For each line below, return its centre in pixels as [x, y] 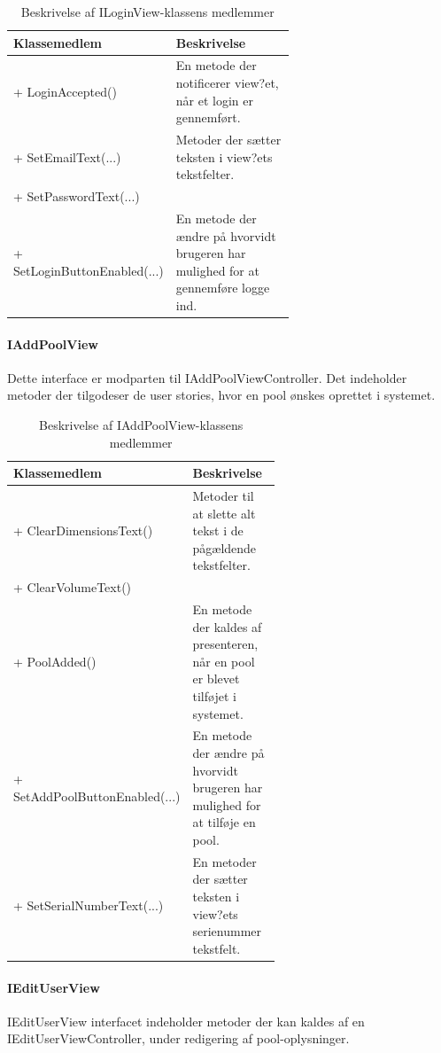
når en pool [224, 661]
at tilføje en [224, 822]
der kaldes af [227, 626]
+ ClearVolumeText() [73, 587]
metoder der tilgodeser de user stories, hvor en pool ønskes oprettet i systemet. [221, 395]
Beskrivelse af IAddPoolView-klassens [141, 424]
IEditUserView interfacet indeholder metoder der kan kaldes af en [186, 1021]
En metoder [224, 861]
